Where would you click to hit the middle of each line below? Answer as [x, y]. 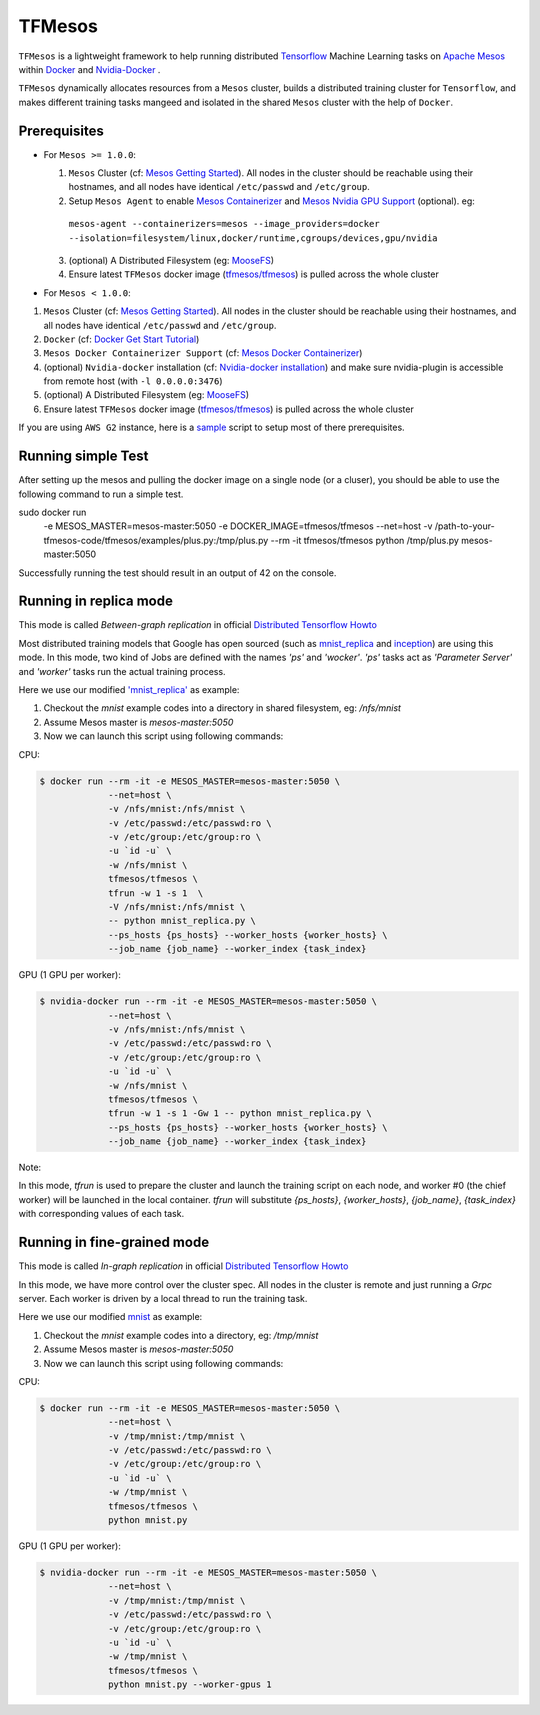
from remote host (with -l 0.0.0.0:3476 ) [133, 381]
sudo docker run [52, 512]
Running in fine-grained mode [114, 1242]
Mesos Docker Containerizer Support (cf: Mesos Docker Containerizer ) [203, 353]
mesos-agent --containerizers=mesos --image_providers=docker [224, 224]
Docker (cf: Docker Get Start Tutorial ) [121, 339]
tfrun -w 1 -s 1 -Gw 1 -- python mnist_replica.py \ [240, 1113]
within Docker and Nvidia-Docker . [89, 69]
